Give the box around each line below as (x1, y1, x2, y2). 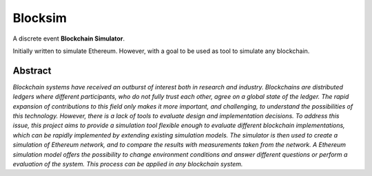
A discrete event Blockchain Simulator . (12, 34, 125, 43)
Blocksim (12, 10, 67, 25)
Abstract (12, 65, 52, 76)
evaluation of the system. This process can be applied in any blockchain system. (12, 159, 243, 168)
